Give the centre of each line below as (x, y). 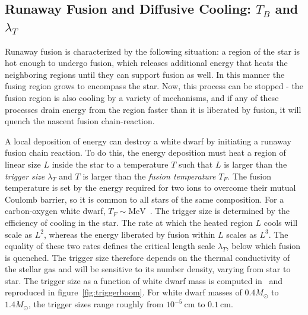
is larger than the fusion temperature (149, 176)
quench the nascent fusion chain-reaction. (80, 121)
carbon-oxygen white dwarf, (55, 211)
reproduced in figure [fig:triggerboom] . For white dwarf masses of (123, 292)
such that (196, 164)
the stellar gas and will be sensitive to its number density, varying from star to (148, 269)
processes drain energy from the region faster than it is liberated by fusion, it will (153, 109)
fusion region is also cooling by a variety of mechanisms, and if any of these (142, 97)
